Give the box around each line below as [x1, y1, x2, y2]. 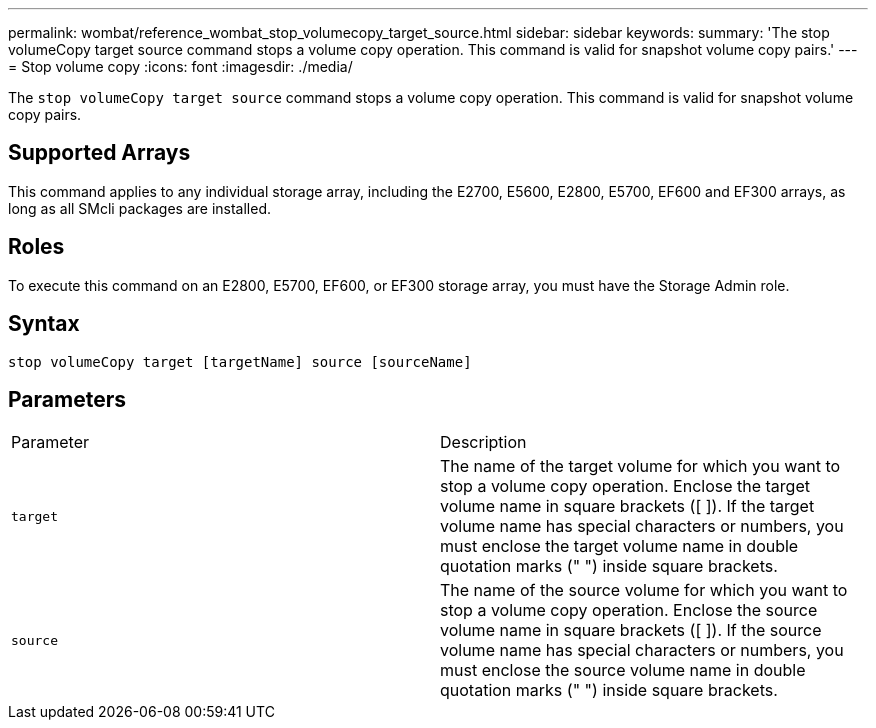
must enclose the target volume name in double [440, 536, 799, 557]
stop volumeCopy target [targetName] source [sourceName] [8, 353, 472, 370]
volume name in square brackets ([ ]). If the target [440, 496, 815, 517]
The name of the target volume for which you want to [440, 456, 841, 477]
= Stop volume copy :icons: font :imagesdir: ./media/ [8, 58, 353, 75]
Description [440, 432, 527, 453]
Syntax [8, 311, 80, 337]
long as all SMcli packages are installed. [8, 199, 271, 217]
